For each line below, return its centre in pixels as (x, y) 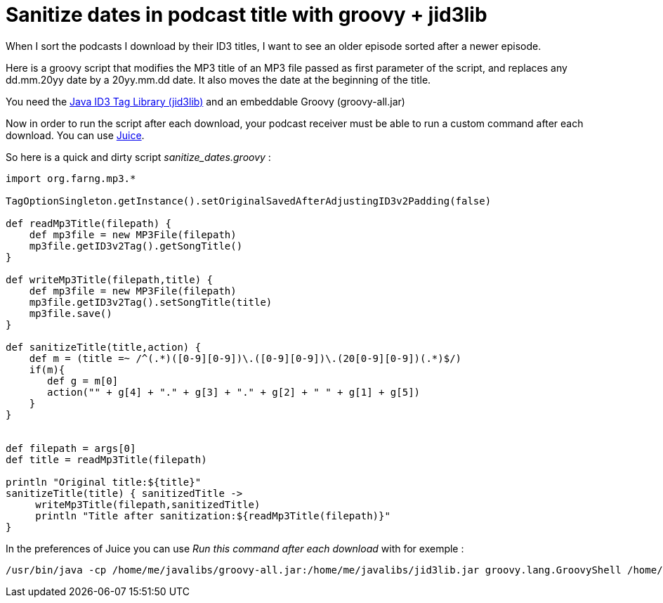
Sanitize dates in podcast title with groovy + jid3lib (247, 15)
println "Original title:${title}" (104, 482)
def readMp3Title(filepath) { (89, 223)
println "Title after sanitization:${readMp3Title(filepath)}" (213, 516)
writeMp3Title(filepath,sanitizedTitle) (148, 504)
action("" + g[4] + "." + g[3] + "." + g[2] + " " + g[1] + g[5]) (234, 392)
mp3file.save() (71, 313)
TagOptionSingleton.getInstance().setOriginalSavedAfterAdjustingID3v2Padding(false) (249, 201)
